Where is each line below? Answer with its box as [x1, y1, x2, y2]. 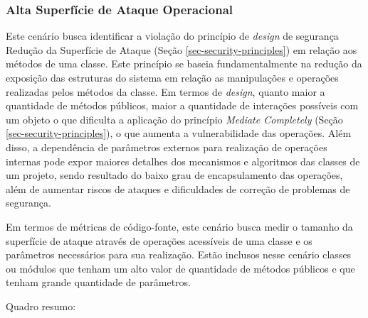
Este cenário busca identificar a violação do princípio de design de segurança [6, 28, 339, 43]
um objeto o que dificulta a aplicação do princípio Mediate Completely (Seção [6, 111, 343, 126]
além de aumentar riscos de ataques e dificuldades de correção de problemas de [6, 181, 350, 196]
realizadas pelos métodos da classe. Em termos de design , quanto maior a [6, 84, 325, 99]
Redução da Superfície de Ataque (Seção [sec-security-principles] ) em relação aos [6, 42, 357, 57]
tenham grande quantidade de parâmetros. [6, 275, 191, 290]
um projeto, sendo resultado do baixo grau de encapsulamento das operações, [6, 168, 343, 182]
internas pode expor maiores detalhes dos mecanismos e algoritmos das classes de [6, 153, 360, 168]
